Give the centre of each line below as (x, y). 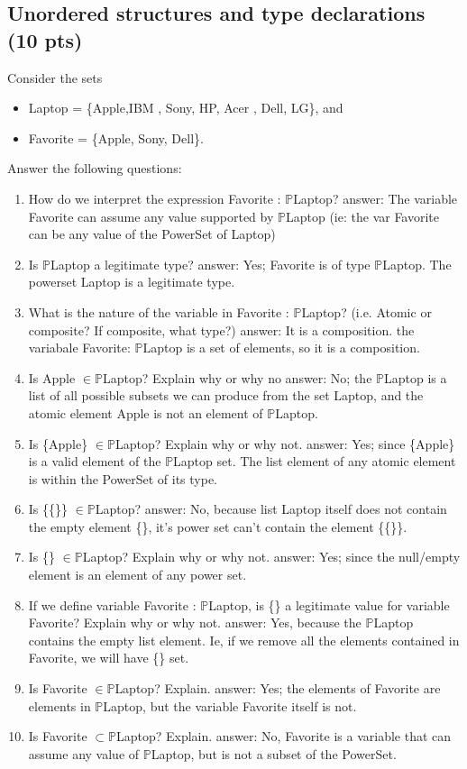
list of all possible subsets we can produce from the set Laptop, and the (226, 395)
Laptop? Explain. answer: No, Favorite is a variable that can (284, 736)
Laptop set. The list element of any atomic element (315, 461)
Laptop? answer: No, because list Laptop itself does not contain (271, 509)
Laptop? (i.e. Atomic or (366, 311)
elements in (60, 705)
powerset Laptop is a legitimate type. (132, 282)
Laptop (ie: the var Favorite (362, 216)
